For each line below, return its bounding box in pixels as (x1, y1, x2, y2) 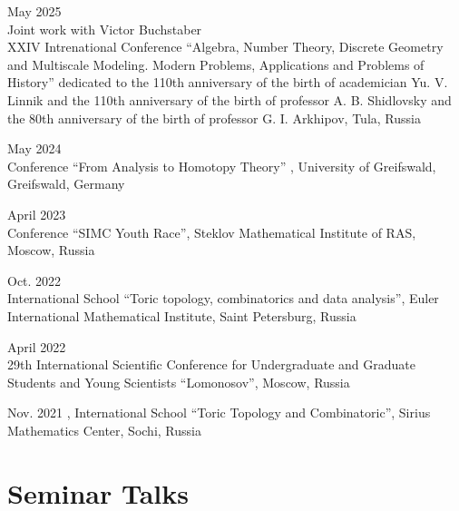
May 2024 (7, 139, 62, 158)
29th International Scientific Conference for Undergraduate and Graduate (7, 355, 415, 374)
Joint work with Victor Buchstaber (7, 19, 202, 38)
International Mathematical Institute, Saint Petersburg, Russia (7, 306, 356, 325)
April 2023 (7, 204, 66, 223)
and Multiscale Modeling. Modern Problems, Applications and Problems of (7, 54, 425, 74)
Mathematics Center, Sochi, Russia (7, 420, 201, 439)
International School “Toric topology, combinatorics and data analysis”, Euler (7, 289, 439, 308)
